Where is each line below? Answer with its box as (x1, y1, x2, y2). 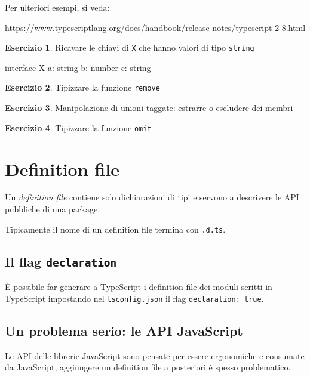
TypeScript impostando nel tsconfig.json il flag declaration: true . (5, 292, 264, 304)
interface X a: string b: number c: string (5, 61, 151, 73)
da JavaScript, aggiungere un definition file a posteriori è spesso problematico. (5, 361, 291, 373)
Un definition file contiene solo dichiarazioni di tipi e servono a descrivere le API (5, 191, 299, 203)
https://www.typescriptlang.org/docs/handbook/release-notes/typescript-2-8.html (5, 21, 306, 33)
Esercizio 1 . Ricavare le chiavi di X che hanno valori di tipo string (5, 41, 254, 54)
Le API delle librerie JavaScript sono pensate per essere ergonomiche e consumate (5, 349, 305, 361)
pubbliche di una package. (5, 203, 100, 215)
